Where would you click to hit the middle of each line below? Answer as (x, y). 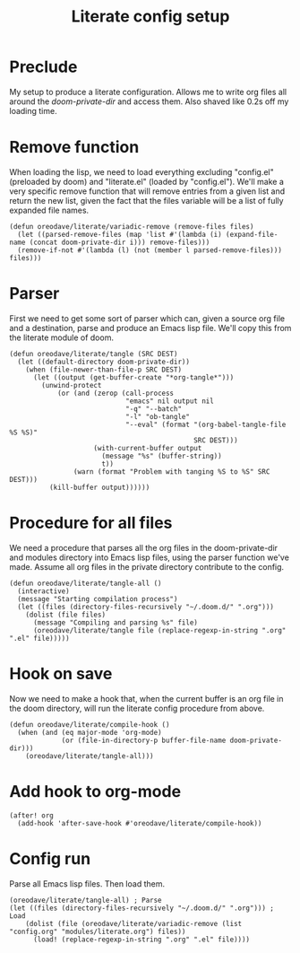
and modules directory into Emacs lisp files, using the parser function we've (149, 557)
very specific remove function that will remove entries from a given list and (147, 191)
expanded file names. (49, 210)
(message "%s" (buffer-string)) (162, 456)
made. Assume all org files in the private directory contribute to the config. (147, 566)
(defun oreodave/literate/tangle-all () (86, 583)
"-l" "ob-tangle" (158, 416)
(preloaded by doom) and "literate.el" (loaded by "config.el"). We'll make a (146, 181)
